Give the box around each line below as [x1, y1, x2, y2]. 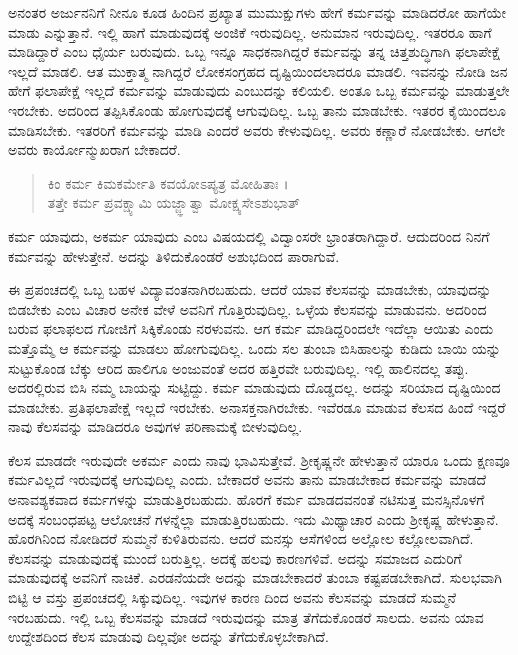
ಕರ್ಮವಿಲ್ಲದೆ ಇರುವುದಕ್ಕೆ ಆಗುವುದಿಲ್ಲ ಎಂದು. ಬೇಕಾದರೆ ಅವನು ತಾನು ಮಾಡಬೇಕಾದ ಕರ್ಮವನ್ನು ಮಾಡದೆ [8, 469, 487, 490]
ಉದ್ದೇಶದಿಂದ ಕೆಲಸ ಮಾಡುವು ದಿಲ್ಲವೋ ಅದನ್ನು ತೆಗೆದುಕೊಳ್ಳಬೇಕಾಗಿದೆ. [8, 626, 329, 647]
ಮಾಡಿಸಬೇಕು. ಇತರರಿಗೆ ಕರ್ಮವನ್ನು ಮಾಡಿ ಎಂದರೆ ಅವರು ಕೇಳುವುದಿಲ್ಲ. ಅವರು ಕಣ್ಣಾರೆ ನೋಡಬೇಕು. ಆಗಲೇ [8, 119, 506, 140]
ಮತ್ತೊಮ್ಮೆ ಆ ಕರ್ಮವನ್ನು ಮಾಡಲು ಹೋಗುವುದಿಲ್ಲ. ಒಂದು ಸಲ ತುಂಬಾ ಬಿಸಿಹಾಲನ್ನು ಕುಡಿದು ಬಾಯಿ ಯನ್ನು [8, 337, 501, 358]
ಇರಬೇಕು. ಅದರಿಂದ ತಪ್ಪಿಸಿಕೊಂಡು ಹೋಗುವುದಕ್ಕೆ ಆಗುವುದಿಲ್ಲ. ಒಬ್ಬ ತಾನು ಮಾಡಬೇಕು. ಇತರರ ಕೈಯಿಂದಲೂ [8, 99, 507, 120]
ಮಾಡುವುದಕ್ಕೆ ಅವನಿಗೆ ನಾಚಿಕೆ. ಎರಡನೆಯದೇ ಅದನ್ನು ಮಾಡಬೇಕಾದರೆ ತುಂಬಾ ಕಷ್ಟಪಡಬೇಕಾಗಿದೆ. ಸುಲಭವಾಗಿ [8, 567, 502, 588]
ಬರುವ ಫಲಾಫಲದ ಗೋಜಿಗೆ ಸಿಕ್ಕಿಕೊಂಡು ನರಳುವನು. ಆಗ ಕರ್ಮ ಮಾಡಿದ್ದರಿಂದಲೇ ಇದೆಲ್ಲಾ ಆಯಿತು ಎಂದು [8, 318, 494, 339]
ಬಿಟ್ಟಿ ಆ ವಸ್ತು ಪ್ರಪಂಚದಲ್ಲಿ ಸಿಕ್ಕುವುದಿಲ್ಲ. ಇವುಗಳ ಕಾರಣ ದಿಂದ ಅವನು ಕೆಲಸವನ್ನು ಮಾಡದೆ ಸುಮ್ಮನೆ [8, 587, 456, 608]
